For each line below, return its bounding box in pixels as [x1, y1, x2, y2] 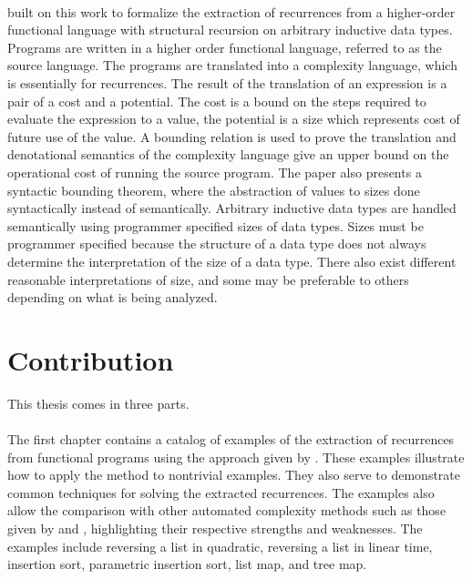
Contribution [7, 340, 174, 378]
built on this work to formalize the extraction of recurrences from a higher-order [7, 2, 456, 21]
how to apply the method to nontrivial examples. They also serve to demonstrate [7, 465, 461, 484]
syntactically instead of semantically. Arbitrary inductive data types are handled [7, 198, 457, 218]
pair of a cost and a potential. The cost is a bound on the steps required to [7, 91, 426, 110]
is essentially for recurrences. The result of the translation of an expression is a [7, 73, 447, 92]
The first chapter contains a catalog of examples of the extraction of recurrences [7, 430, 455, 448]
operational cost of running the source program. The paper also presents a [7, 162, 422, 181]
